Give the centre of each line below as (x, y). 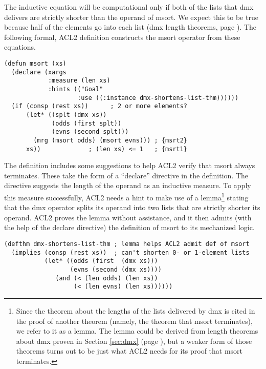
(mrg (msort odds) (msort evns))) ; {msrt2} (110, 140)
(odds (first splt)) (87, 123)
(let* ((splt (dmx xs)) (66, 115)
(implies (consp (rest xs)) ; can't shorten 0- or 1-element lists (130, 252)
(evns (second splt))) (90, 132)
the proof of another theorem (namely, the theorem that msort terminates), (134, 321)
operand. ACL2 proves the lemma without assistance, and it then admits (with (128, 217)
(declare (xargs (39, 72)
